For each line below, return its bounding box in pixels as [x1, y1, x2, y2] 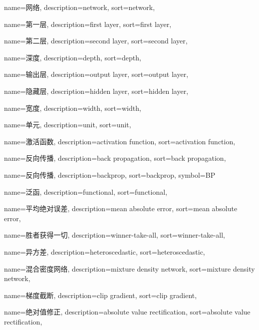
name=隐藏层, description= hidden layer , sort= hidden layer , [4, 85, 189, 96]
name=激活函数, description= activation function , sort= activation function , [4, 136, 236, 146]
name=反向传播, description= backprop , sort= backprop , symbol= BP [4, 169, 216, 180]
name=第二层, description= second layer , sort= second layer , [4, 35, 188, 46]
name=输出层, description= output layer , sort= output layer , [4, 69, 189, 79]
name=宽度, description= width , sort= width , [4, 102, 141, 113]
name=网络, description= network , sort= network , [4, 2, 155, 12]
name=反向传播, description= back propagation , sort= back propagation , [4, 153, 226, 163]
